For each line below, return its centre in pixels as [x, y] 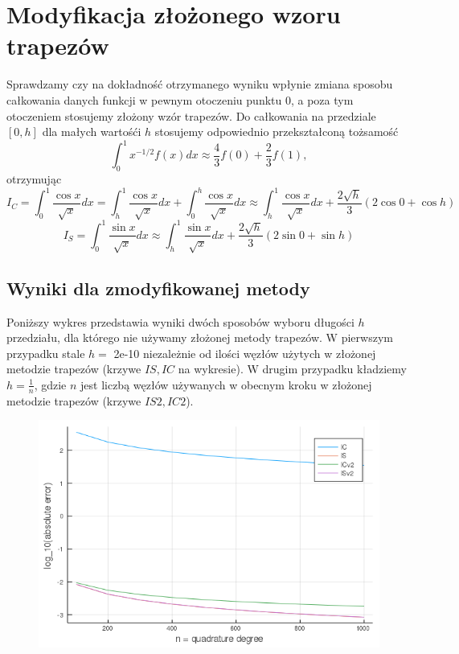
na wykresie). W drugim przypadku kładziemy [292, 369]
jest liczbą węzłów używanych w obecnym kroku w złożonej [226, 384]
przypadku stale [46, 353]
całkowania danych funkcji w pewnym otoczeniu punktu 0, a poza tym [180, 99]
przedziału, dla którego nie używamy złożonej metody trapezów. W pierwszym [200, 337]
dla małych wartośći [92, 132]
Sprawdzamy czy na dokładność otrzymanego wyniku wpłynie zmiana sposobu [200, 84]
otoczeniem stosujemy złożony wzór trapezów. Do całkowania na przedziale [191, 115]
